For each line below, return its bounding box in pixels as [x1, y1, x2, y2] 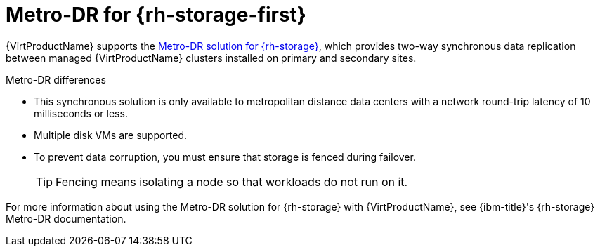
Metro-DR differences [6, 73, 106, 86]
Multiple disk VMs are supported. [34, 128, 188, 141]
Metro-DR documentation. [6, 212, 126, 225]
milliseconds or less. [34, 107, 128, 119]
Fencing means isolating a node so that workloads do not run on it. [56, 174, 408, 189]
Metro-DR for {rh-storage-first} [6, 3, 306, 27]
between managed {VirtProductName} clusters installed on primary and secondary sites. [6, 51, 417, 64]
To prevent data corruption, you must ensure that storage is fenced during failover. [34, 150, 416, 163]
